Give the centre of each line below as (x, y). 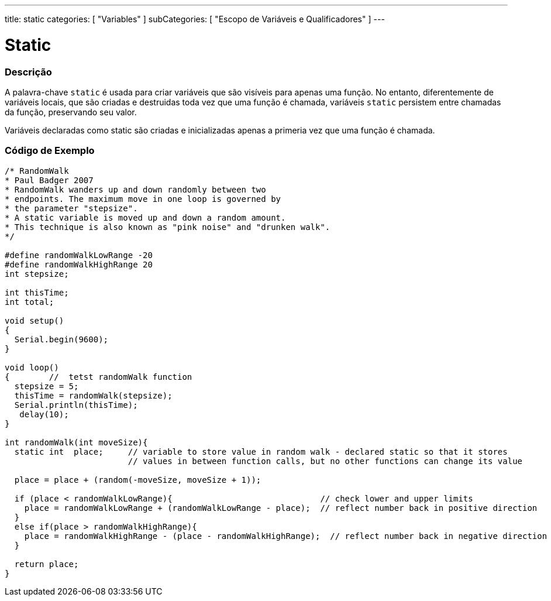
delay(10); (44, 414)
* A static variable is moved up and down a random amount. (145, 217)
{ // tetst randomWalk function (99, 377)
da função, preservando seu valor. (71, 112)
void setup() (35, 320)
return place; (47, 564)
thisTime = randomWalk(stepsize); (93, 395)
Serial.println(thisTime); (76, 405)
